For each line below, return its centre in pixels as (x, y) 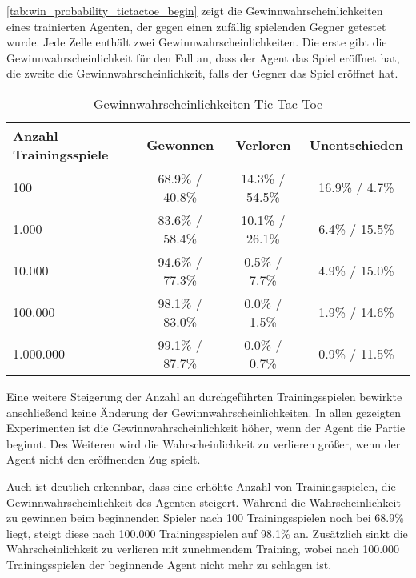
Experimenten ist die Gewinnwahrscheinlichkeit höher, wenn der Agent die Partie (206, 428)
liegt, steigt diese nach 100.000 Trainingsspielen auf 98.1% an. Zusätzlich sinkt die (207, 533)
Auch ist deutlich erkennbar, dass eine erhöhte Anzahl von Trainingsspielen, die (201, 486)
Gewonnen (180, 145)
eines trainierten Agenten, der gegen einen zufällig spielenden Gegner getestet (196, 26)
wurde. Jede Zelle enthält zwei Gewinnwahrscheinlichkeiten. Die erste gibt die (197, 42)
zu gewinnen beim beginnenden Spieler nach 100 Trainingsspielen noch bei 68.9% (205, 518)
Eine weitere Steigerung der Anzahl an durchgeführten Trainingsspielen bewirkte (204, 396)
